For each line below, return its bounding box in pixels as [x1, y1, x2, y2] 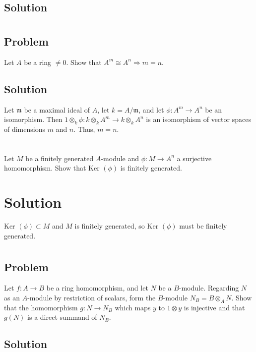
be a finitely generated [25, 153, 94, 163]
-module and [101, 153, 139, 163]
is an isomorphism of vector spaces [146, 114, 251, 124]
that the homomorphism [4, 302, 78, 312]
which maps [115, 302, 151, 312]
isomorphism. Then [4, 114, 63, 124]
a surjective [177, 153, 212, 163]
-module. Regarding [179, 283, 239, 293]
